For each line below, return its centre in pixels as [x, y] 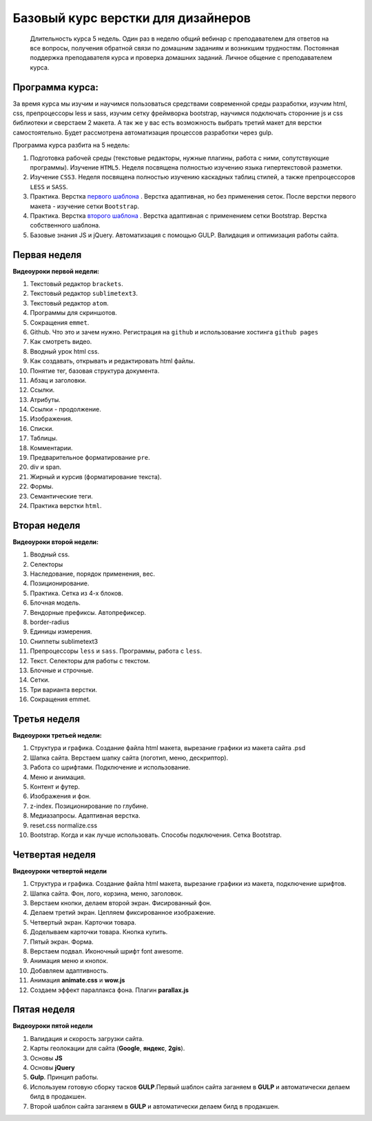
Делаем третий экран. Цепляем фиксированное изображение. [123, 913]
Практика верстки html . [66, 505]
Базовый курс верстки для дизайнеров [132, 18]
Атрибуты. [45, 399]
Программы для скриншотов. [73, 313]
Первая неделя [47, 255]
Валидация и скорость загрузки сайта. [87, 1038]
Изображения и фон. [60, 796]
